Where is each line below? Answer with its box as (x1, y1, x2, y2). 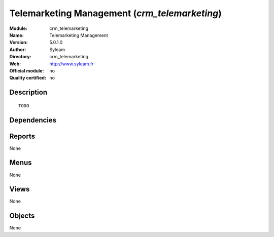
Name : (9, 32, 24, 38)
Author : (9, 46, 26, 53)
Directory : (9, 54, 31, 60)
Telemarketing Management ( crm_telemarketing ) (9, 8, 222, 19)
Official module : (9, 67, 44, 73)
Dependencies (9, 115, 57, 124)
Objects (9, 212, 35, 220)
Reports (9, 132, 36, 140)
